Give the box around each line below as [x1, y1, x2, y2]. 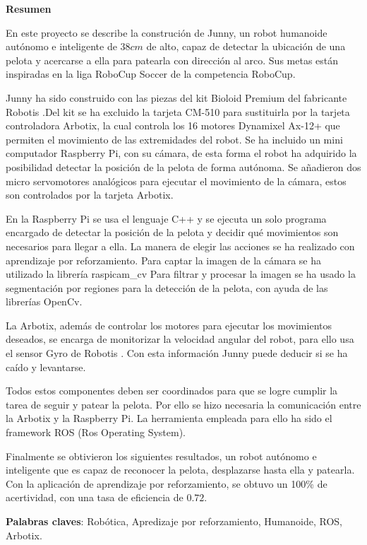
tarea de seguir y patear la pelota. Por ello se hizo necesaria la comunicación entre [6, 397, 361, 411]
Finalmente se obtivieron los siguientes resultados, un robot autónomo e [6, 448, 317, 463]
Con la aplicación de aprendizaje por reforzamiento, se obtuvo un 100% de [6, 476, 327, 491]
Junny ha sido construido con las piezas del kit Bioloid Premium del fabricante [6, 90, 347, 105]
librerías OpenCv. [6, 294, 83, 309]
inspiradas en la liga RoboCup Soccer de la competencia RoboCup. [6, 66, 296, 81]
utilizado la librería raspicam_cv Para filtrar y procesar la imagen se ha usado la [6, 266, 356, 281]
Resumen [6, 1, 52, 16]
